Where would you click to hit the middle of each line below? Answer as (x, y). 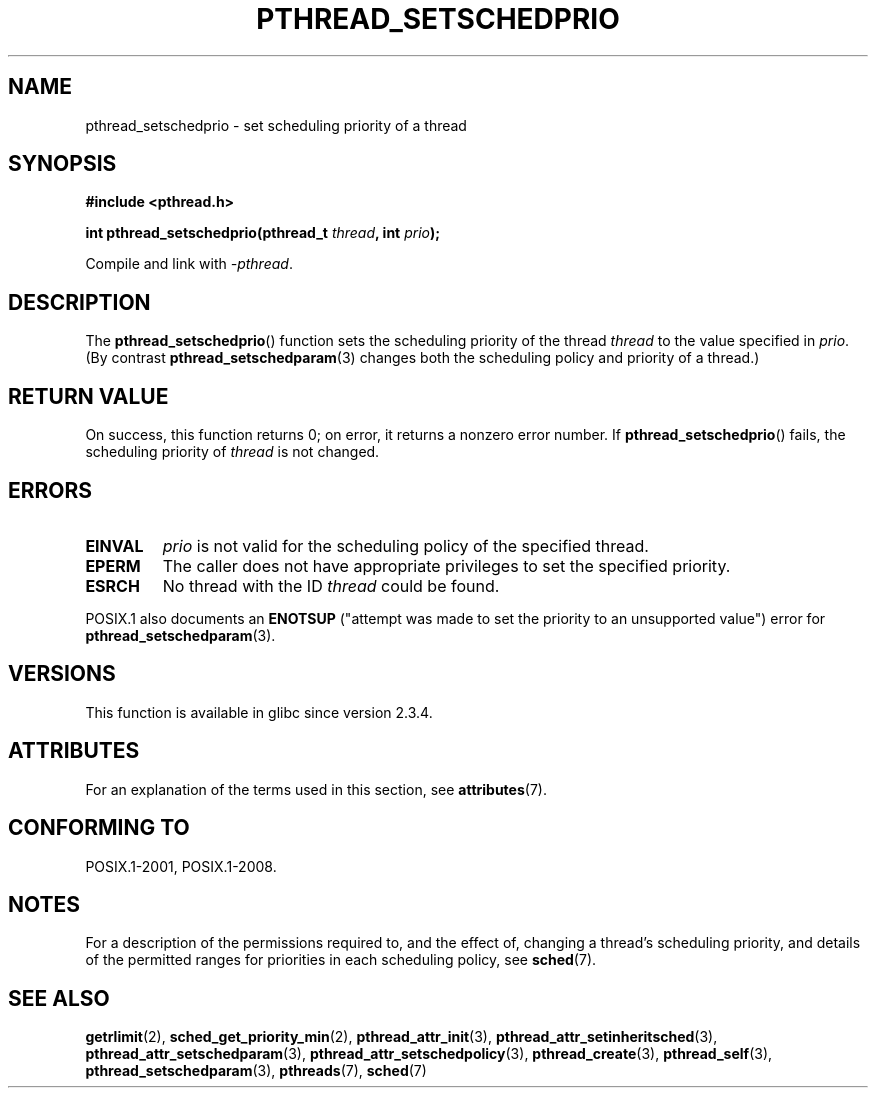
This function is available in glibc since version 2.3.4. (259, 712)
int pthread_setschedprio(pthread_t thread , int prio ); (263, 233)
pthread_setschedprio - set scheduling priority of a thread (276, 125)
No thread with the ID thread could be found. (331, 585)
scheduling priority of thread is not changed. (232, 452)
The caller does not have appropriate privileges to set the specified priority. (446, 565)
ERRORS (50, 490)
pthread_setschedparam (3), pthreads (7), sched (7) (256, 1071)
